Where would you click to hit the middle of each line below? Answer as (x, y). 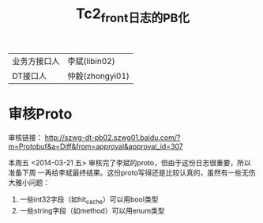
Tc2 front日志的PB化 (133, 15)
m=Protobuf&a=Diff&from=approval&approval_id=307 (96, 146)
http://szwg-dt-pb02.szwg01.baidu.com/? (113, 137)
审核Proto (40, 113)
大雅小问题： (29, 182)
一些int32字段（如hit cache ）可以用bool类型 (89, 200)
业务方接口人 (36, 61)
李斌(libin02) (92, 61)
